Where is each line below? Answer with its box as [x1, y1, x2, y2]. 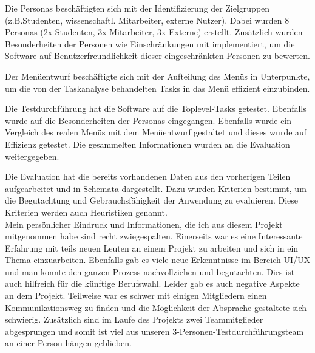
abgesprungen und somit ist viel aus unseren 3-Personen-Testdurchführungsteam [5, 324, 304, 337]
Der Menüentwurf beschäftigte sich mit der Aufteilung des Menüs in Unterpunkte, [5, 69, 310, 82]
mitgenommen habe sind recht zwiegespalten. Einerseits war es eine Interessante [5, 230, 303, 242]
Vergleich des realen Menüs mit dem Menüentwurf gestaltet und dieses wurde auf [5, 126, 307, 139]
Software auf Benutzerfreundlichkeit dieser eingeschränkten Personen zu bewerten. [5, 49, 310, 62]
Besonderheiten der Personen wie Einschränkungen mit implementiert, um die [5, 37, 295, 50]
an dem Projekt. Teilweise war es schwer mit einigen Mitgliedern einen [5, 289, 267, 302]
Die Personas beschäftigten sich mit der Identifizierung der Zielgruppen [5, 2, 270, 14]
